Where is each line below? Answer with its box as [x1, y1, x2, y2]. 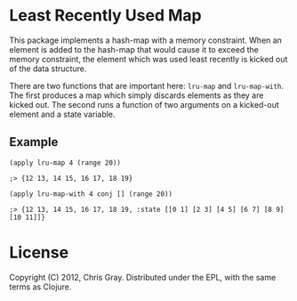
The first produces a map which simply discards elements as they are [9, 90, 264, 101]
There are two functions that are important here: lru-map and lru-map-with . [9, 80, 285, 91]
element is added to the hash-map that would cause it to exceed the [9, 44, 260, 54]
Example [9, 134, 59, 150]
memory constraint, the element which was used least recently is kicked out [9, 53, 288, 64]
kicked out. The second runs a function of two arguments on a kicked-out [9, 99, 280, 110]
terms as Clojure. [9, 281, 72, 292]
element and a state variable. [9, 109, 116, 119]
